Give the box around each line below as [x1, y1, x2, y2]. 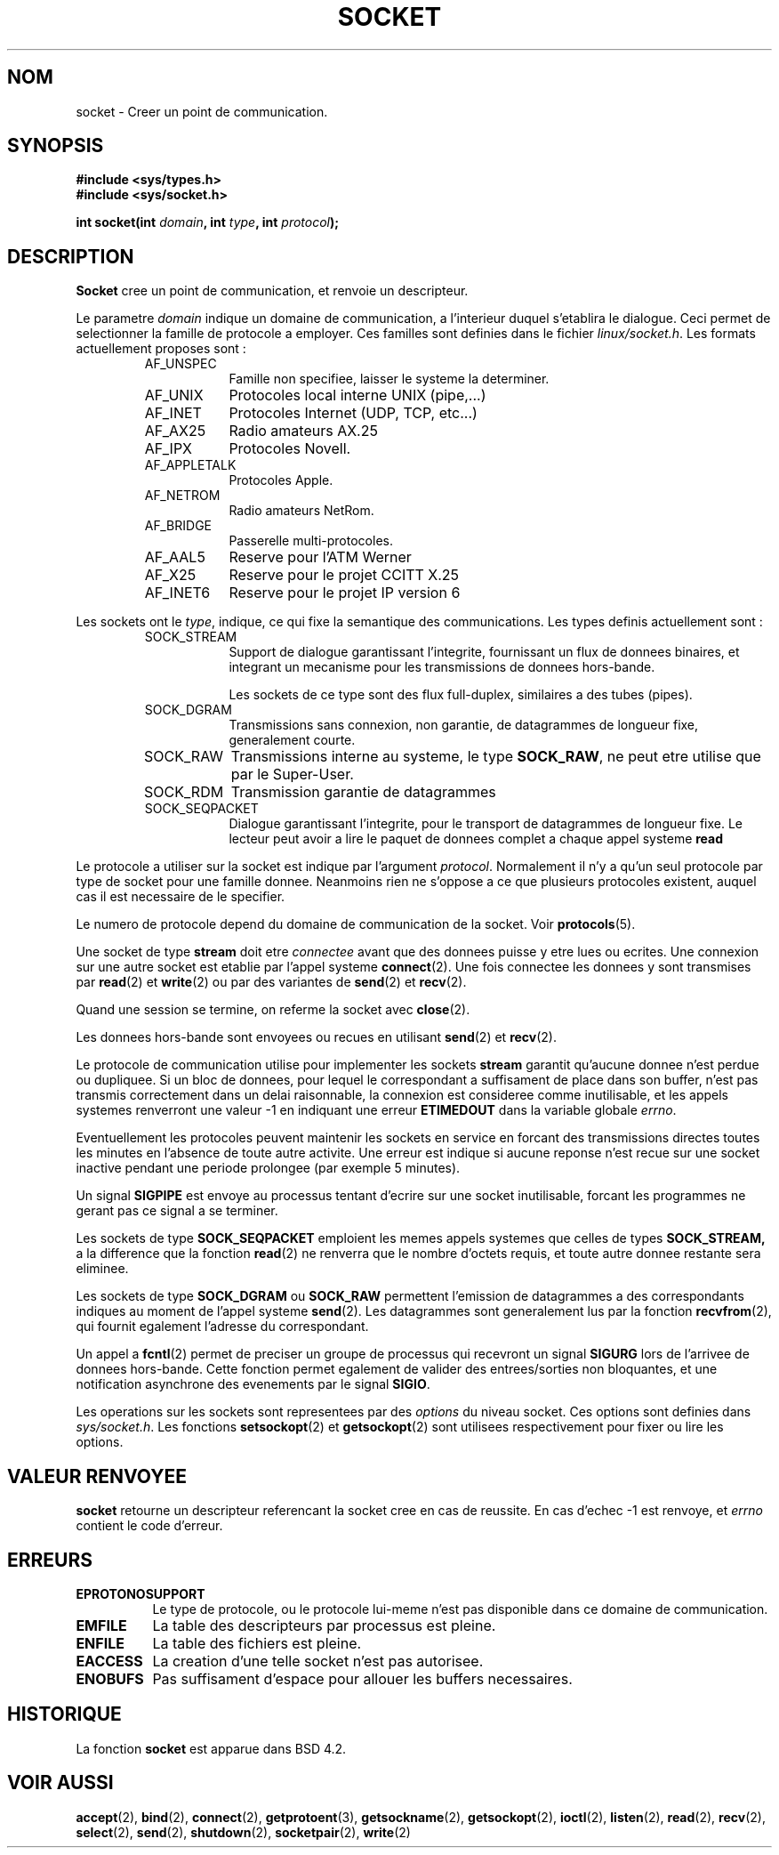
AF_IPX [144, 440, 193, 458]
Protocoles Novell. [229, 440, 351, 458]
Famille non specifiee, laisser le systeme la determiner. [229, 371, 550, 387]
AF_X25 [144, 566, 197, 585]
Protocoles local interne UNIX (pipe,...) [229, 386, 486, 405]
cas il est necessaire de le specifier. [76, 889, 285, 905]
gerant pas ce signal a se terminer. [76, 1203, 278, 1219]
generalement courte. [229, 732, 356, 748]
